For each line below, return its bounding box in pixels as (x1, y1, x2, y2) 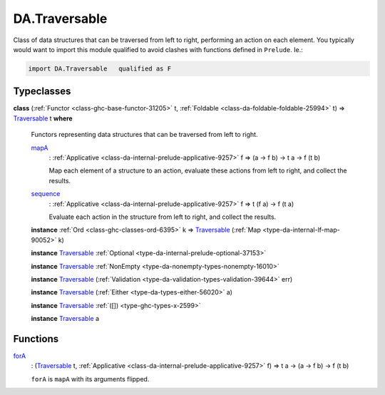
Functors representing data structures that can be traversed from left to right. (31, 130, 258, 139)
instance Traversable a (31, 314, 100, 323)
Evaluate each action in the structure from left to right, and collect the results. (48, 212, 277, 221)
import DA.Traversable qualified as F (28, 64, 171, 73)
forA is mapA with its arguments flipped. (31, 374, 150, 383)
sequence (31, 190, 61, 198)
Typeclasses (13, 86, 71, 98)
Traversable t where (13, 114, 73, 123)
